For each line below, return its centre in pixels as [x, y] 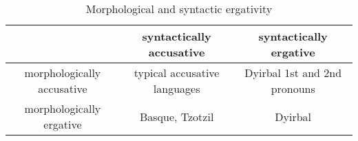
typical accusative [177, 73]
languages [177, 88]
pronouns [293, 88]
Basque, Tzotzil [177, 116]
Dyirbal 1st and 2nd [293, 73]
